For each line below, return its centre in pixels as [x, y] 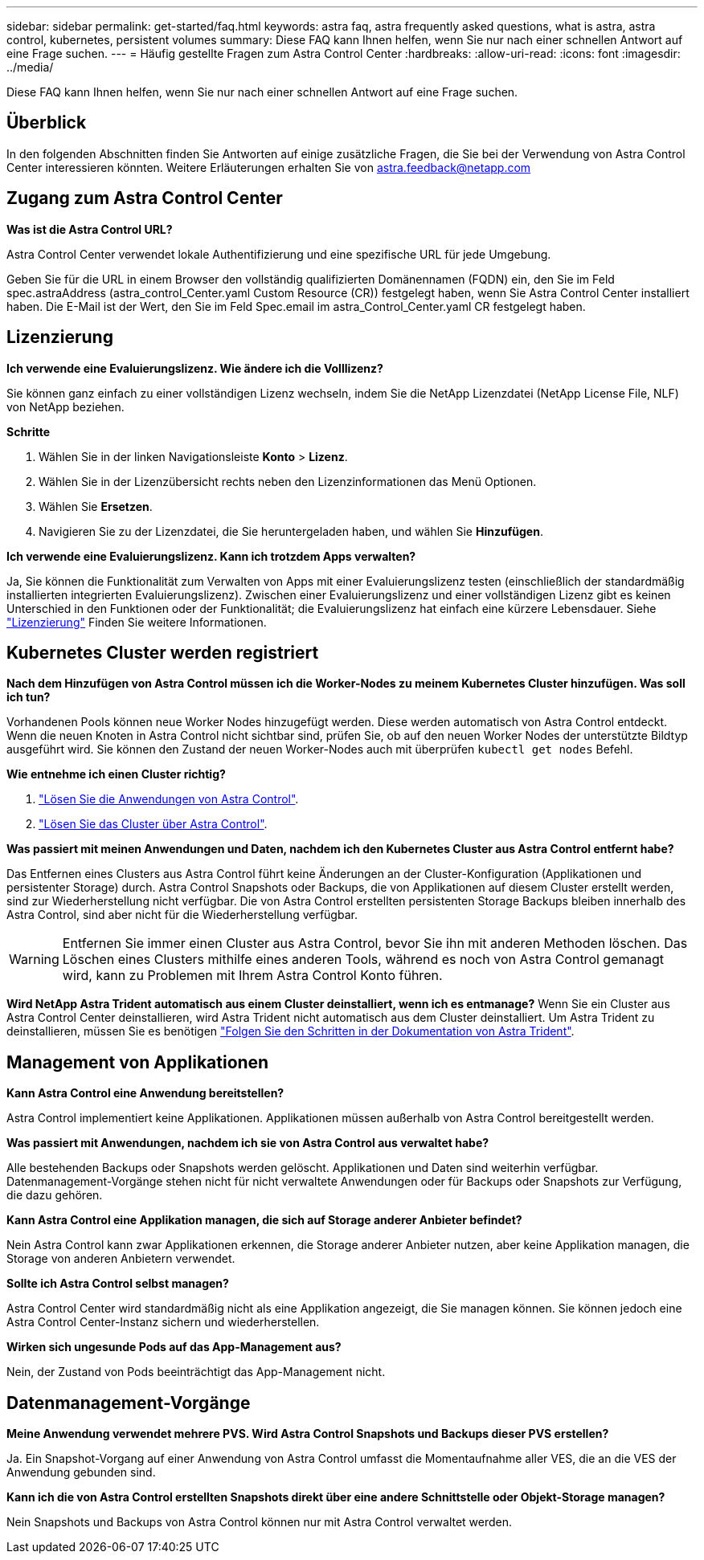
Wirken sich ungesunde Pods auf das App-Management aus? [174, 1347]
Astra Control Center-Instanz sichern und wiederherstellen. [163, 1322]
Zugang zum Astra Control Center [145, 198]
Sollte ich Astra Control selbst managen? [118, 1284]
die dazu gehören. [55, 1195]
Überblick [47, 123]
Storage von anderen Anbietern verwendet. [121, 1259]
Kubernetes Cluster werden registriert [163, 652]
